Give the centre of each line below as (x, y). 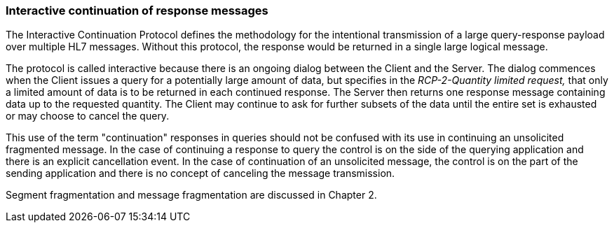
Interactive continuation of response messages (137, 10)
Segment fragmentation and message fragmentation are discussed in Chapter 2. (191, 195)
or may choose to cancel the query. (88, 116)
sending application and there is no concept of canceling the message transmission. (200, 173)
